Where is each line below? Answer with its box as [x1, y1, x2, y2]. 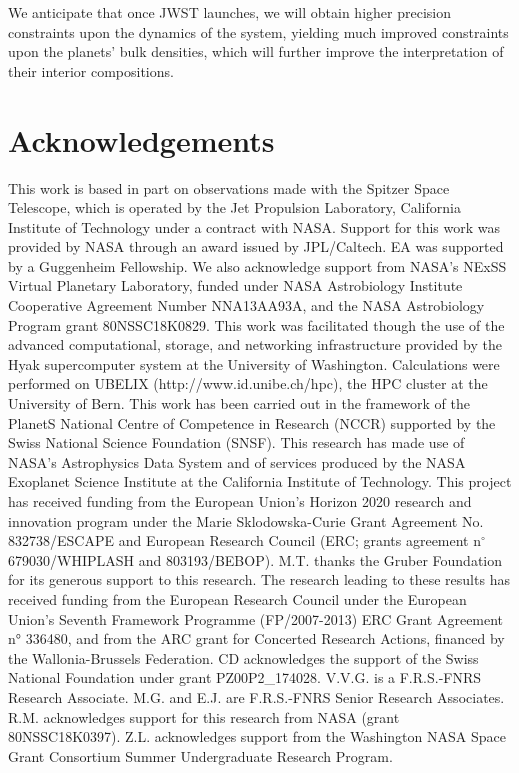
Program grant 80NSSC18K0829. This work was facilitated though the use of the [8, 314, 505, 335]
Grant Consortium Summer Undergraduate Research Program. [8, 745, 393, 766]
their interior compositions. [8, 60, 174, 81]
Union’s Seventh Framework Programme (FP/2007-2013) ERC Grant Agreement [8, 608, 504, 629]
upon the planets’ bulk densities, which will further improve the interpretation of [8, 41, 504, 62]
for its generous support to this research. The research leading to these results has [8, 569, 510, 590]
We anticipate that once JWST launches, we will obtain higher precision [8, 2, 451, 22]
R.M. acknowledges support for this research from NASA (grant [8, 706, 400, 727]
